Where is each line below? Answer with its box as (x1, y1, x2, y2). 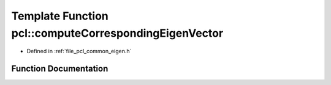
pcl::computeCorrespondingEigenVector (11, 26, 224, 40)
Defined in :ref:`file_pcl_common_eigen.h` (26, 48, 132, 55)
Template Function (11, 9, 108, 23)
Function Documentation (11, 64, 108, 74)
